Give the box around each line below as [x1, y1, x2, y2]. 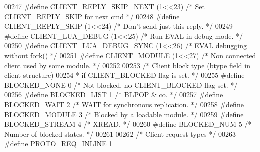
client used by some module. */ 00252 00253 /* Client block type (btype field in [4, 60, 250, 70]
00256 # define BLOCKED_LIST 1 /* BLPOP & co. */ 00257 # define [4, 89, 223, 100]
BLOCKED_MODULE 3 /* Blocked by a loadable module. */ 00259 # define [4, 109, 244, 119]
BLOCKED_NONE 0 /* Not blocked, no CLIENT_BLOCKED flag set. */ [4, 79, 238, 90]
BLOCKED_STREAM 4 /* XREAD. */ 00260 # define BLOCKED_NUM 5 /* [4, 119, 252, 129]
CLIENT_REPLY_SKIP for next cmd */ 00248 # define [4, 11, 180, 21]
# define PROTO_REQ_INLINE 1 [4, 138, 113, 149]
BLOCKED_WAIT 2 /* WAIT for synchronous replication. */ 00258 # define [4, 99, 244, 109]
